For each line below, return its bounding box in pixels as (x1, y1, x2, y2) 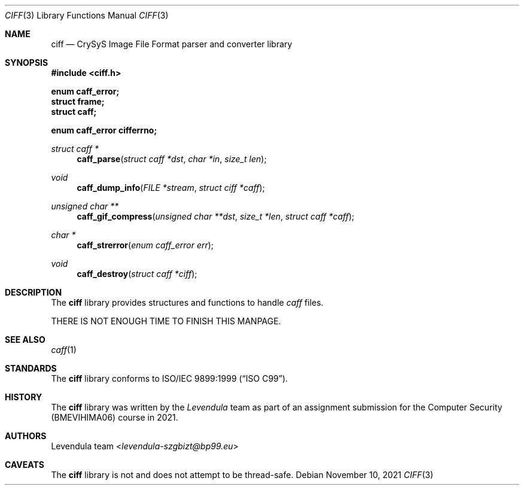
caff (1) (51, 345, 77, 355)
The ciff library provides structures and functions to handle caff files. (51, 297, 324, 308)
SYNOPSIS (5, 57, 48, 68)
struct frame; (51, 96, 105, 106)
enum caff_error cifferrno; (51, 125, 157, 135)
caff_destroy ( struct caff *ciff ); (77, 269, 197, 279)
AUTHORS (5, 431, 47, 441)
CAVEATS (5, 459, 44, 470)
